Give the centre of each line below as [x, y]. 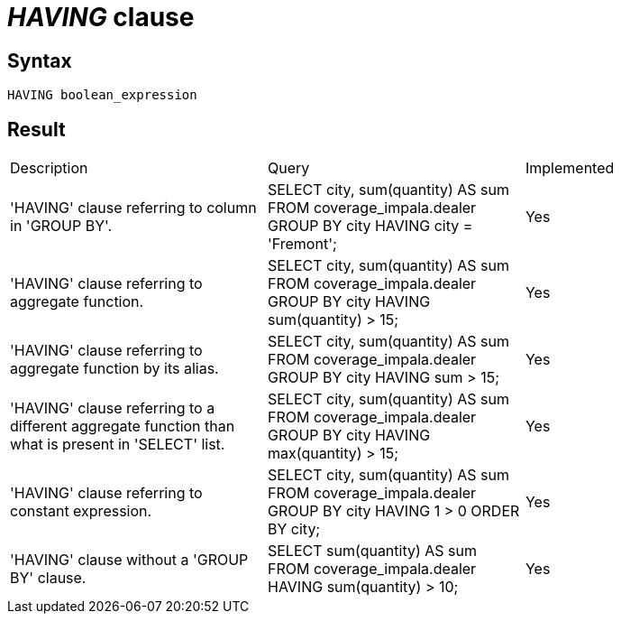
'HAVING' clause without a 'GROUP [129, 560]
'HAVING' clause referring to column [133, 208]
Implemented [570, 168]
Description [49, 168]
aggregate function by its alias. [114, 369]
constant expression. [81, 511]
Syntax [40, 60]
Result [37, 129]
